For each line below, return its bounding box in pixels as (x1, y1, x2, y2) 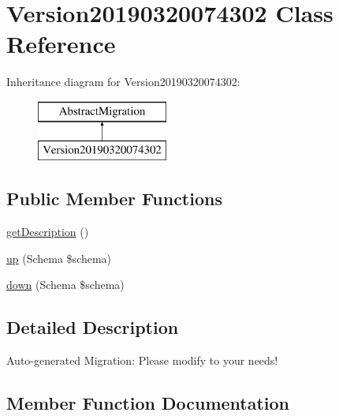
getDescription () (6, 223, 89, 240)
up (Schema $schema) (6, 249, 112, 266)
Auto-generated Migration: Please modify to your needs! (6, 352, 278, 369)
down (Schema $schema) (6, 276, 125, 293)
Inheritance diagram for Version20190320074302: (6, 73, 240, 90)
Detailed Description (6, 315, 179, 339)
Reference (6, 28, 116, 60)
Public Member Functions (6, 186, 222, 211)
